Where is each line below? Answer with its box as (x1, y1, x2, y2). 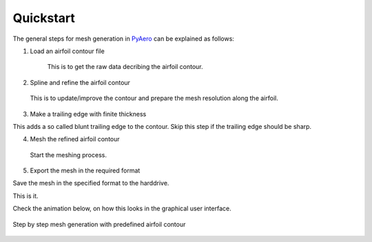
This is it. (12, 192, 39, 200)
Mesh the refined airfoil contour (30, 135, 120, 143)
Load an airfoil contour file (30, 47, 105, 55)
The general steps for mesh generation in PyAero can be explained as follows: (12, 34, 234, 43)
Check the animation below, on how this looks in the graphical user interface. (12, 204, 231, 213)
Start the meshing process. (30, 150, 107, 159)
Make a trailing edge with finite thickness (30, 110, 147, 118)
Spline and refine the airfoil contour (30, 78, 131, 86)
